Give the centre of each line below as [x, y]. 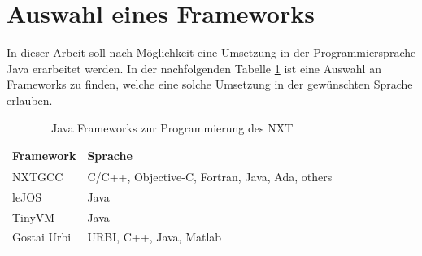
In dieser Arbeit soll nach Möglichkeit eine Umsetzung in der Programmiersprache [211, 52]
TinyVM [34, 217]
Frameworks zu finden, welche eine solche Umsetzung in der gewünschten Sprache [210, 84]
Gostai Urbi [42, 237]
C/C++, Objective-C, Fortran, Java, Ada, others [210, 176]
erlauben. [30, 100]
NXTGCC [38, 176]
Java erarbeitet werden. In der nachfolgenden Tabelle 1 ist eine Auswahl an [194, 68]
